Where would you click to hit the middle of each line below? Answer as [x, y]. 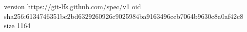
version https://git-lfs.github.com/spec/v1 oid [73, 6]
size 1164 [17, 25]
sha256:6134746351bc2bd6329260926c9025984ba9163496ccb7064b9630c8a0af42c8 [124, 16]
